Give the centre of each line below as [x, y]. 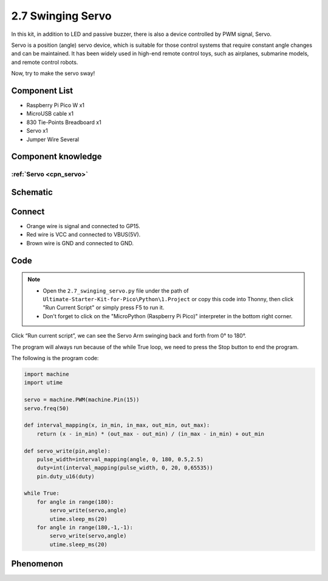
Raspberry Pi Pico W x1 [56, 105]
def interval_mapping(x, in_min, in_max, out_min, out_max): [117, 425]
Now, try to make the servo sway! [53, 74]
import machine [46, 374]
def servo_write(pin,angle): [67, 451]
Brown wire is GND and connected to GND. [80, 243]
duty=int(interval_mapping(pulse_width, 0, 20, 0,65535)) [125, 468]
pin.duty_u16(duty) [66, 476]
